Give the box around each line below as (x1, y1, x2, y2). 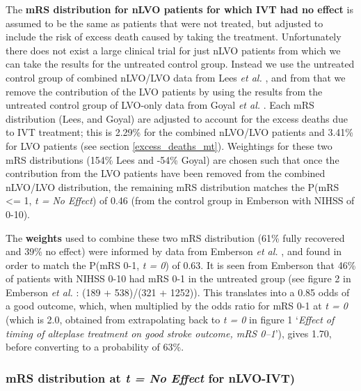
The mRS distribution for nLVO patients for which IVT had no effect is (6, 2, 353, 16)
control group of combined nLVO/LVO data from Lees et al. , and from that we (6, 70, 346, 84)
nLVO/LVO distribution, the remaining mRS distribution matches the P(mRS (6, 179, 339, 194)
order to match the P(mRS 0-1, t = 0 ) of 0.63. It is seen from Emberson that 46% (6, 257, 356, 272)
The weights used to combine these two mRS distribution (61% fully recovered (6, 230, 345, 245)
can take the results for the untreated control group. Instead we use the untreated (6, 56, 355, 71)
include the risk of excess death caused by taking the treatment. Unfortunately (6, 29, 342, 44)
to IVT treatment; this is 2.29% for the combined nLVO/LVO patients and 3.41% (6, 125, 354, 139)
